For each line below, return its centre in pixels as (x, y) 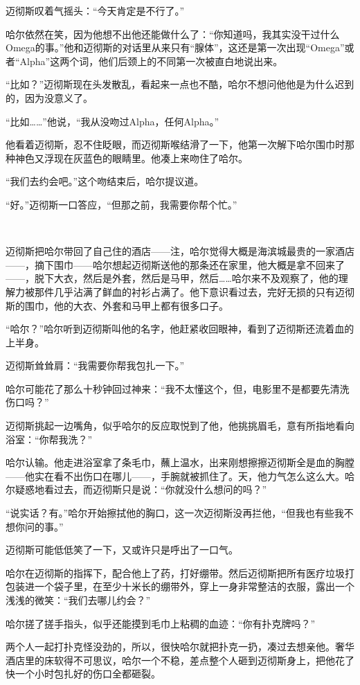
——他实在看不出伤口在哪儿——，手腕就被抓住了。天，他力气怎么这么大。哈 (180, 475)
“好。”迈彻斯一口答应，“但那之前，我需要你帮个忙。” (121, 204)
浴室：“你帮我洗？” (49, 439)
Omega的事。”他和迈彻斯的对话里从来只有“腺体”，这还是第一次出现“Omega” (175, 47)
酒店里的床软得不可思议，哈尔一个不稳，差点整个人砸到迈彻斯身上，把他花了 (180, 660)
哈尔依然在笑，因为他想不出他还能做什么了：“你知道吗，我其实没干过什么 (173, 34)
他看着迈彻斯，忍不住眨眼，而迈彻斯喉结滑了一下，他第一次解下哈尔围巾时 (175, 144)
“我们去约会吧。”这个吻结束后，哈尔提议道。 (105, 181)
